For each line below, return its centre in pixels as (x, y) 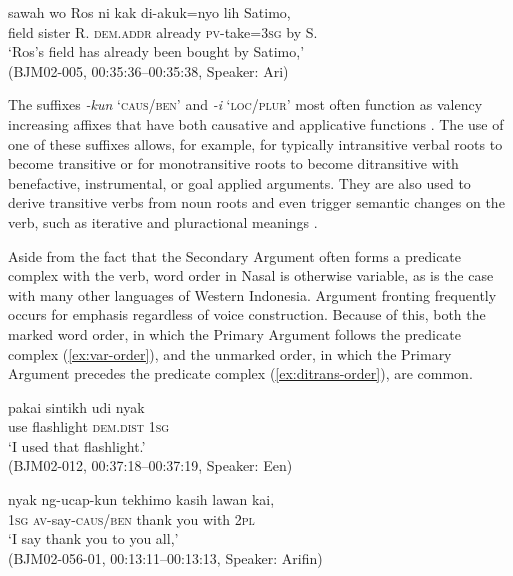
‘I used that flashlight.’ (77, 445)
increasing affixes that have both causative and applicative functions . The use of (256, 123)
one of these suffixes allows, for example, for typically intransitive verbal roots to (255, 143)
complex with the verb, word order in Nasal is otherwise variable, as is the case (251, 275)
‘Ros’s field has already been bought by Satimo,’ (156, 51)
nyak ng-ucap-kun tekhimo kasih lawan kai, (141, 499)
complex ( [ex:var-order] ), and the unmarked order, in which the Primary (230, 353)
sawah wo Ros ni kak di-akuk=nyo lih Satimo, (149, 12)
